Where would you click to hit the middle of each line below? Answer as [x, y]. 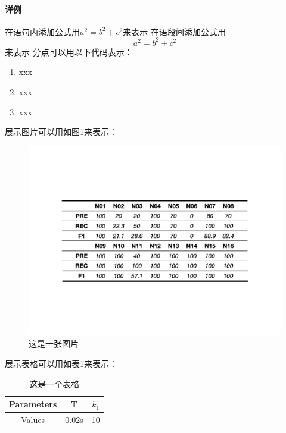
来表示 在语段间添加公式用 [174, 31]
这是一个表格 [55, 383]
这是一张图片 [54, 343]
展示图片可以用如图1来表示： [61, 132]
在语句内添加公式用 [42, 31]
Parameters [33, 404]
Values [33, 420]
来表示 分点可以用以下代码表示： [69, 51]
